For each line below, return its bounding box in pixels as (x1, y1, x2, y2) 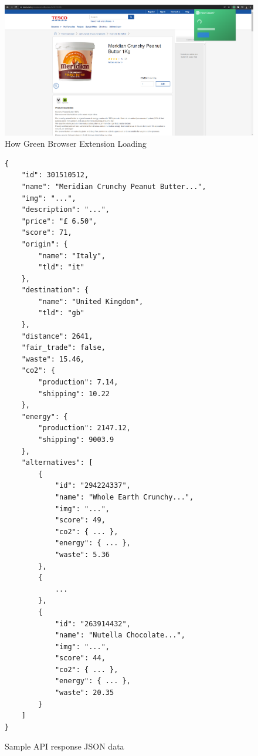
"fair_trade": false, (21, 343, 106, 352)
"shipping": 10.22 (38, 389, 110, 398)
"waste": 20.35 (55, 689, 114, 697)
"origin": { (21, 239, 68, 248)
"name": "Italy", (38, 251, 106, 260)
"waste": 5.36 (55, 550, 110, 559)
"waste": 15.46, (21, 355, 85, 363)
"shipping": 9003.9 (38, 436, 114, 444)
